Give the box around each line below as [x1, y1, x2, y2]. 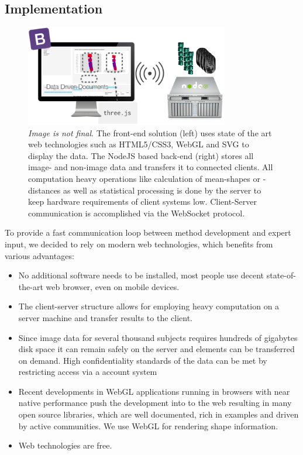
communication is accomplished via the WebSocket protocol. [28, 206, 245, 219]
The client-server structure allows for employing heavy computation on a [18, 300, 280, 312]
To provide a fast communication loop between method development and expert [5, 226, 291, 239]
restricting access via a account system [18, 366, 157, 378]
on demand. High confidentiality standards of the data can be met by [18, 354, 267, 366]
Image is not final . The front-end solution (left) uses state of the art [28, 126, 272, 139]
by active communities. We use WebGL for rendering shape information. [18, 419, 278, 432]
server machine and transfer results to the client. [18, 311, 193, 323]
